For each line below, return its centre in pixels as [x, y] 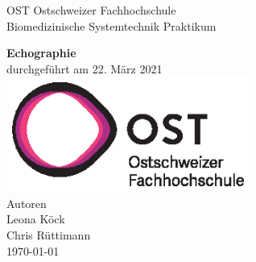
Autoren [27, 203]
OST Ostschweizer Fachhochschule [91, 10]
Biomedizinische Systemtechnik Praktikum [111, 25]
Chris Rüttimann [49, 235]
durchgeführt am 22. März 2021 [85, 68]
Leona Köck [36, 219]
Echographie [41, 53]
